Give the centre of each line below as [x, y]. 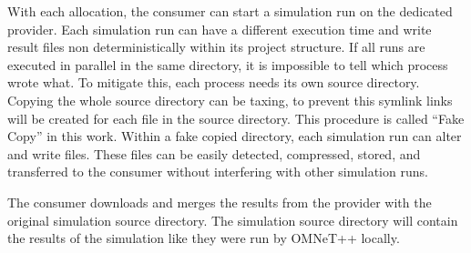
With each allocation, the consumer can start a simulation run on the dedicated [230, 11]
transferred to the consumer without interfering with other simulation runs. [218, 172]
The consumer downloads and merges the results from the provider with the [220, 202]
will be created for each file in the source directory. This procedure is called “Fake [236, 118]
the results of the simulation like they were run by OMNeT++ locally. [204, 238]
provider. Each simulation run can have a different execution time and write [220, 29]
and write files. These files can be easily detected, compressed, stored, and [214, 153]
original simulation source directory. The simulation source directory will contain [233, 220]
